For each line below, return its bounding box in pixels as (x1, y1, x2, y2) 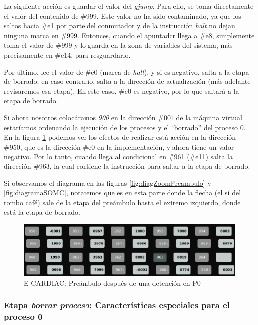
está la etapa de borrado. (4, 207, 80, 217)
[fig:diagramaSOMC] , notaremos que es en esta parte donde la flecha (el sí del (4, 187, 241, 198)
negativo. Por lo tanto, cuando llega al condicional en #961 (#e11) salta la (4, 151, 233, 162)
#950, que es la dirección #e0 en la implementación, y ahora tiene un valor (4, 141, 234, 152)
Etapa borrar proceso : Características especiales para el (4, 299, 230, 311)
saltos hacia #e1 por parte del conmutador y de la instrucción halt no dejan (4, 20, 235, 31)
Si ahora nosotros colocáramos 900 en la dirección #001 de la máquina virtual (4, 112, 242, 122)
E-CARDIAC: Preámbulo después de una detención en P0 (24, 277, 201, 288)
